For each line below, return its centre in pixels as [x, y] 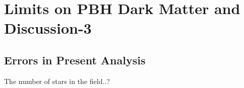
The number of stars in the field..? [57, 81]
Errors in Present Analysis [75, 60]
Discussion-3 [48, 28]
